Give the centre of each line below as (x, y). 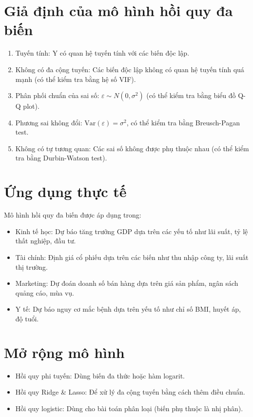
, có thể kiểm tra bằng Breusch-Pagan (183, 122)
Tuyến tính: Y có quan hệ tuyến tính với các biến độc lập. (102, 53)
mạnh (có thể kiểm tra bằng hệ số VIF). (76, 79)
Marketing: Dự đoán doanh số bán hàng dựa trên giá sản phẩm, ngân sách (127, 283)
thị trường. (31, 267)
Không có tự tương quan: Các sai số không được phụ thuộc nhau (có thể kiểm (132, 148)
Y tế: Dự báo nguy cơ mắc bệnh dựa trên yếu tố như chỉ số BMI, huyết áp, (128, 309)
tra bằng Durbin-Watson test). (61, 158)
